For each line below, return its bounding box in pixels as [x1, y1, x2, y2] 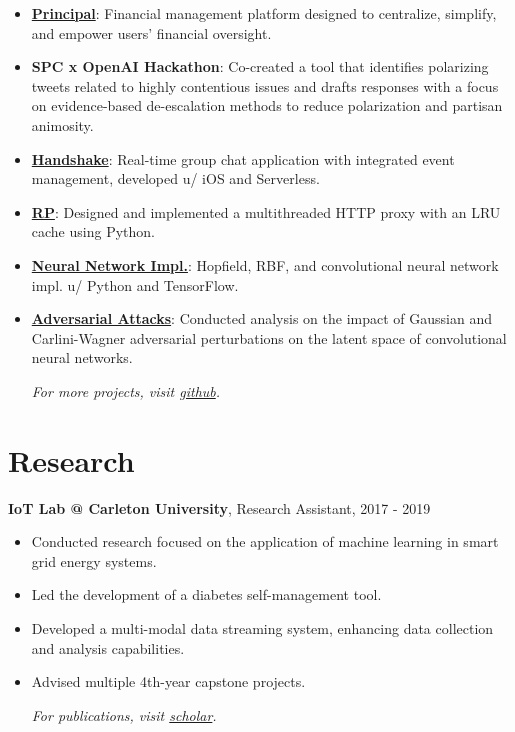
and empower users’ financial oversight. [31, 22, 272, 43]
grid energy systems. [31, 550, 157, 571]
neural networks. [31, 347, 133, 368]
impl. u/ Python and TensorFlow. [31, 274, 239, 295]
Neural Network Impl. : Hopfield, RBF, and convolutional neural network [31, 254, 499, 275]
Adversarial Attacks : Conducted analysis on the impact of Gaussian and [31, 308, 492, 329]
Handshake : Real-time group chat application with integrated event [31, 148, 455, 169]
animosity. [31, 114, 94, 135]
